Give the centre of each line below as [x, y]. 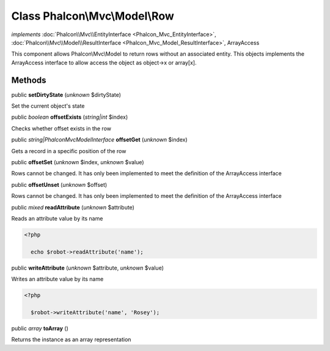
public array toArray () [40, 328]
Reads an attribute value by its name [57, 218]
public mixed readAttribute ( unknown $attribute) [73, 207]
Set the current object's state [48, 106]
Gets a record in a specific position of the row [69, 151]
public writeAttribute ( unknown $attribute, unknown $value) [88, 268]
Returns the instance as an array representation [71, 339]
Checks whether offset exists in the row [61, 128]
